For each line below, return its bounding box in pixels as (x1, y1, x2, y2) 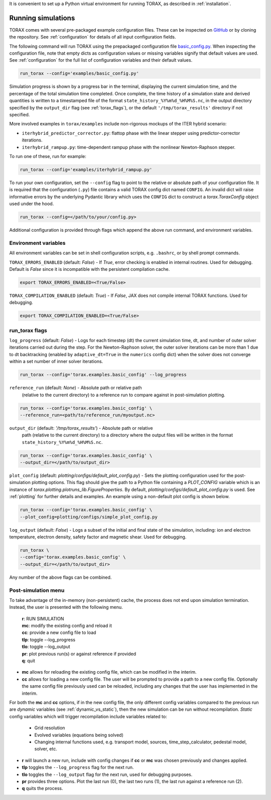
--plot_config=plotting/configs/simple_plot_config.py (20, 514, 158, 520)
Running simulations (9, 14, 75, 22)
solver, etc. (34, 746, 58, 752)
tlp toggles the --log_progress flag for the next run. (22, 764, 134, 770)
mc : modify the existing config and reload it (22, 622, 112, 629)
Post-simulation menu (9, 587, 65, 594)
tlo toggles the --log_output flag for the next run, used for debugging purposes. (22, 771, 193, 777)
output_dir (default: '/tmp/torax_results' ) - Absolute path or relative (9, 425, 153, 431)
